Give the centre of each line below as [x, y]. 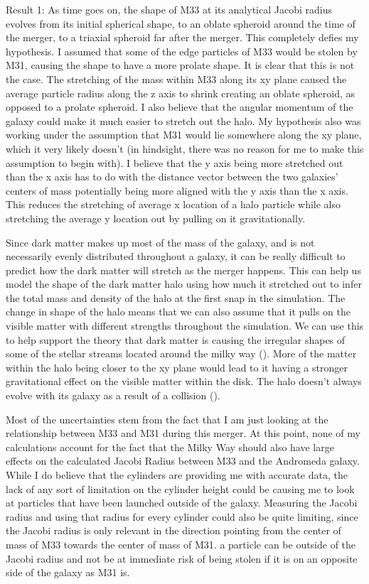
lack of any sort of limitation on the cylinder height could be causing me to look [180, 488]
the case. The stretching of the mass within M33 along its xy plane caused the [176, 79]
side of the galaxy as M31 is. [68, 572]
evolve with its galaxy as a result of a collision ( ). [113, 395]
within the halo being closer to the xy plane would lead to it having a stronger [177, 367]
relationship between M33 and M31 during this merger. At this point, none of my [183, 433]
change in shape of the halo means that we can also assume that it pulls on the [178, 312]
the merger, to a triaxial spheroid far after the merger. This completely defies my [182, 37]
